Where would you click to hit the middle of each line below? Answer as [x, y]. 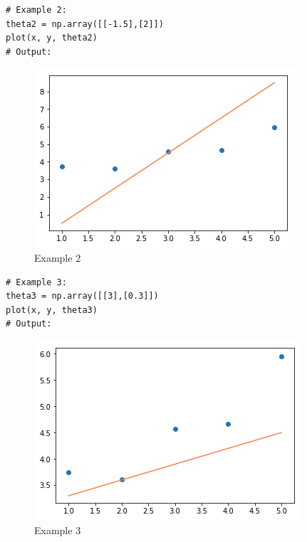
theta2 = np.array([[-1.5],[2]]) [85, 24]
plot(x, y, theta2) [52, 38]
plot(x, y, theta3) [52, 310]
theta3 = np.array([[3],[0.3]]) [82, 296]
